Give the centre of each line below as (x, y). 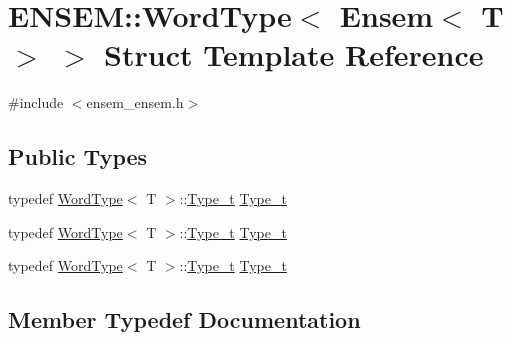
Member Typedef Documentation (184, 319)
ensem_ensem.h (135, 102)
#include (36, 102)
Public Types (78, 156)
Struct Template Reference (294, 54)
